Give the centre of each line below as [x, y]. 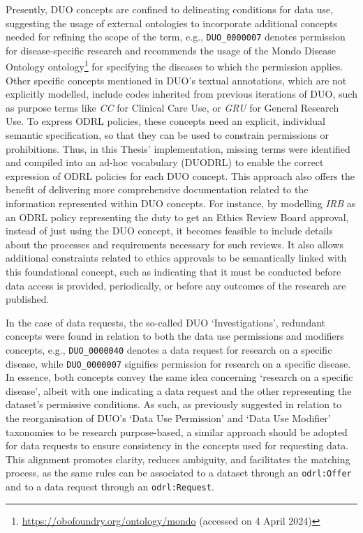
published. [28, 299]
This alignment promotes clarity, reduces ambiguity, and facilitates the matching [178, 459]
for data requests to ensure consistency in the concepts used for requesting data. [177, 445]
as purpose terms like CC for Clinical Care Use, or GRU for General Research [172, 107]
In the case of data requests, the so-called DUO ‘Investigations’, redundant [166, 322]
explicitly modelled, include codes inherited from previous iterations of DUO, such [181, 94]
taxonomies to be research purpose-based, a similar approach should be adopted [177, 431]
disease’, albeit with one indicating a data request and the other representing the [179, 390]
